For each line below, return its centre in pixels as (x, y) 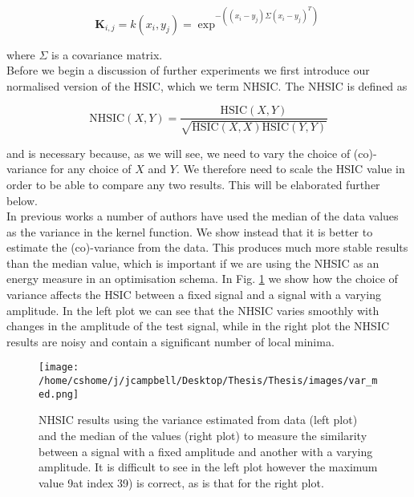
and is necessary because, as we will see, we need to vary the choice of (179, 153)
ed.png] (59, 394)
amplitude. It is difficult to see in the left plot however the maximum (208, 467)
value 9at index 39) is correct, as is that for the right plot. (181, 482)
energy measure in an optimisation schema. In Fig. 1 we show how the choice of (202, 279)
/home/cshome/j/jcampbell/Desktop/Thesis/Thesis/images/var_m (208, 381)
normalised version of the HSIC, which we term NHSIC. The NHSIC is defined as (207, 85)
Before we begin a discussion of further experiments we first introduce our (188, 70)
